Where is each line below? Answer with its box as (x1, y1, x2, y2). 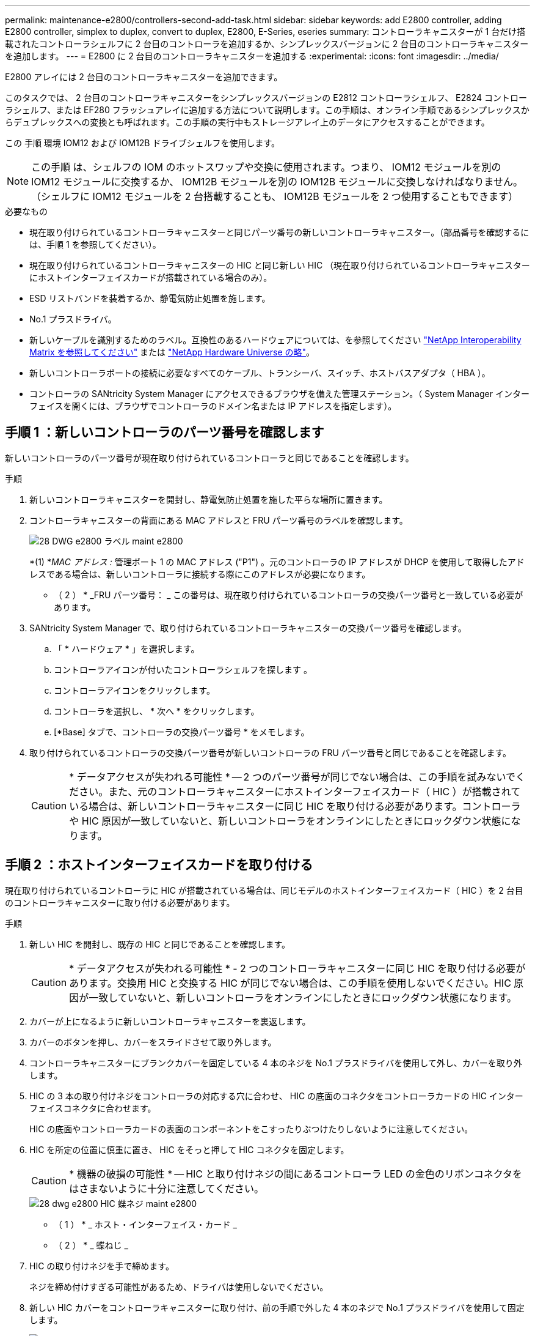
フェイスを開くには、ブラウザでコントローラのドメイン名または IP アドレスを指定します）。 (29, 401, 397, 411)
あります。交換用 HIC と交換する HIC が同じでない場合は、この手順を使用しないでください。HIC (69, 976, 511, 989)
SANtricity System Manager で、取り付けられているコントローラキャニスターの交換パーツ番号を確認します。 (29, 622, 467, 633)
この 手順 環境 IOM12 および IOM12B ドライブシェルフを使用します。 (5, 138, 280, 148)
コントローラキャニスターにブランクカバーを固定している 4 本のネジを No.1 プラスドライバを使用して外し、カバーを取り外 (29, 1057, 522, 1068)
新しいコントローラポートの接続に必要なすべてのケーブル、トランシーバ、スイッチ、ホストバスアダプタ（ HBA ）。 (29, 368, 490, 378)
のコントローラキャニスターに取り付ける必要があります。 (5, 897, 235, 908)
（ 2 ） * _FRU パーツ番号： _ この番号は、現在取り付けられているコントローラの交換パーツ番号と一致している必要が (54, 589, 523, 600)
